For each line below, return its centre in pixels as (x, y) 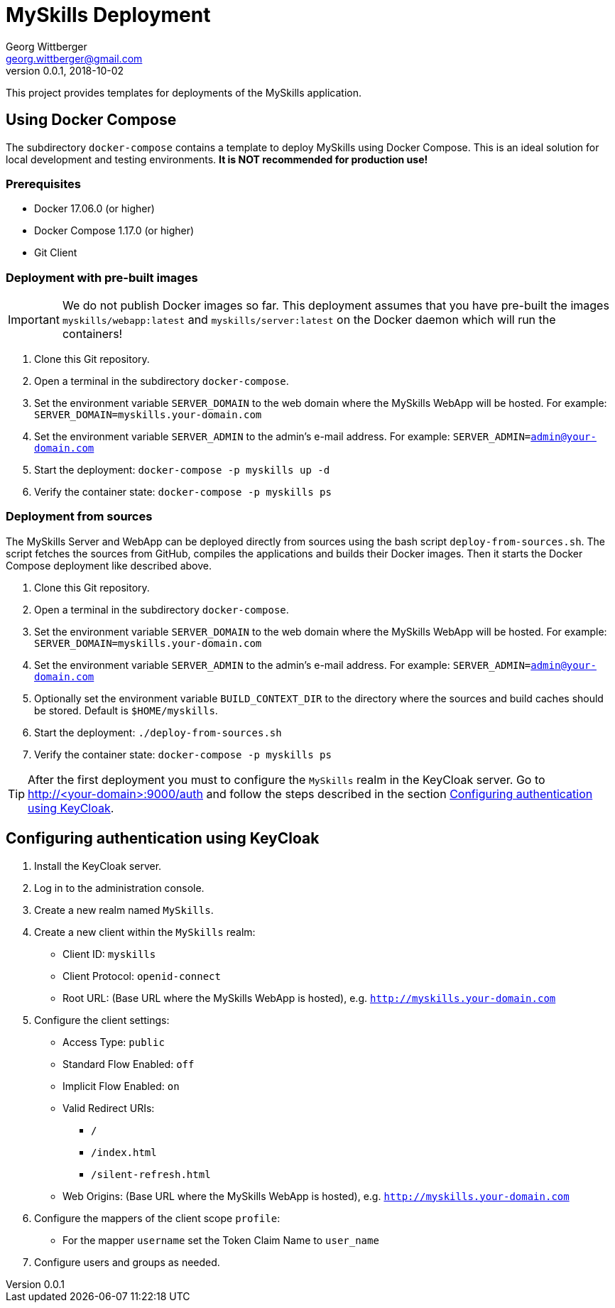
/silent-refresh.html (151, 1174)
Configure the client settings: (102, 1020)
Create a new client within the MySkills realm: (145, 932)
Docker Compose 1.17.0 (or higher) (114, 231)
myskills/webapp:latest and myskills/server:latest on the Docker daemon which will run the (309, 320)
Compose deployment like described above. (109, 565)
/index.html (124, 1152)
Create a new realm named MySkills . (124, 910)
